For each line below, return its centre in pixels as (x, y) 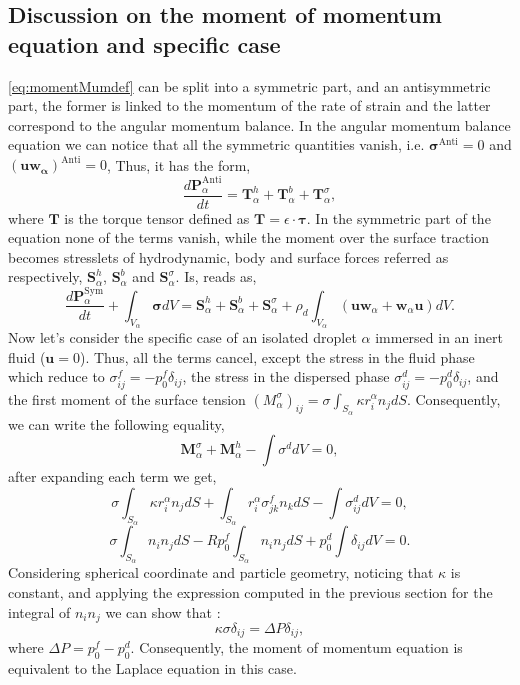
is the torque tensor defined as (157, 217)
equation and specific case (144, 43)
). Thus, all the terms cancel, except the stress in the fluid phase (277, 356)
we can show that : (163, 611)
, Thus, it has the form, (178, 164)
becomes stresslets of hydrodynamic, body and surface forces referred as (228, 256)
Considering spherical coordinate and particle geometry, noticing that (221, 572)
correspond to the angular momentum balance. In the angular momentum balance (259, 124)
